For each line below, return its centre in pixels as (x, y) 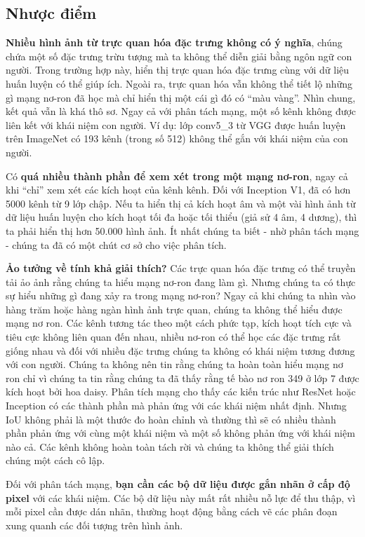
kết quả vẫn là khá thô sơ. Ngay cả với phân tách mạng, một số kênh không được (181, 111)
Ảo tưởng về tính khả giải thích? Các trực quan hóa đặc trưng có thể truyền (181, 268)
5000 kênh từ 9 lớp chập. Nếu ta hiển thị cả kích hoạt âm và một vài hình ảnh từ (181, 203)
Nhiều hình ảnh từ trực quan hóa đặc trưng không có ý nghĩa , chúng (174, 42)
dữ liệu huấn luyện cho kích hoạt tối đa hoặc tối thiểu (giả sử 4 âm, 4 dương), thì (181, 217)
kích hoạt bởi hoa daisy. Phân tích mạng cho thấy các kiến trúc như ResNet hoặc (181, 392)
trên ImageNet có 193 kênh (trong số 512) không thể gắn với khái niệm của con (177, 138)
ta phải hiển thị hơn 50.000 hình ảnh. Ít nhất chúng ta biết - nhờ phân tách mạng (182, 230)
